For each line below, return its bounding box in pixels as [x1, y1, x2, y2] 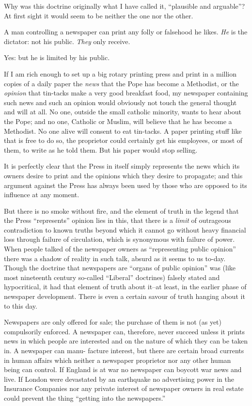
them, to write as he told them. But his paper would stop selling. [4, 144, 198, 155]
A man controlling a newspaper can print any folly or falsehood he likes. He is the [4, 27, 248, 37]
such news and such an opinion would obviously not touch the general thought [4, 97, 237, 107]
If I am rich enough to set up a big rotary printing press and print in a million [4, 68, 237, 78]
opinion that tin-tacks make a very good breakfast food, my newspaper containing [4, 88, 248, 98]
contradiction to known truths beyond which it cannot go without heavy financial [4, 224, 246, 234]
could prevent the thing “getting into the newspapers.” [4, 392, 166, 403]
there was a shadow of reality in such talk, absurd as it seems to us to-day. [4, 253, 226, 263]
